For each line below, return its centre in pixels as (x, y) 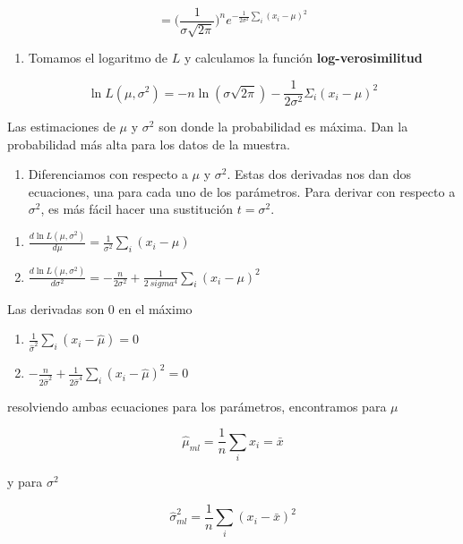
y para (25, 482)
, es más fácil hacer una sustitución (137, 209)
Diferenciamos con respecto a (108, 174)
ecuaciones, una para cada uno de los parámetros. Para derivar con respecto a (242, 191)
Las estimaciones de (61, 127)
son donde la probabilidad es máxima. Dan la (283, 127)
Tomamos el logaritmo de (98, 58)
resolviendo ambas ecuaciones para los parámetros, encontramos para (197, 406)
